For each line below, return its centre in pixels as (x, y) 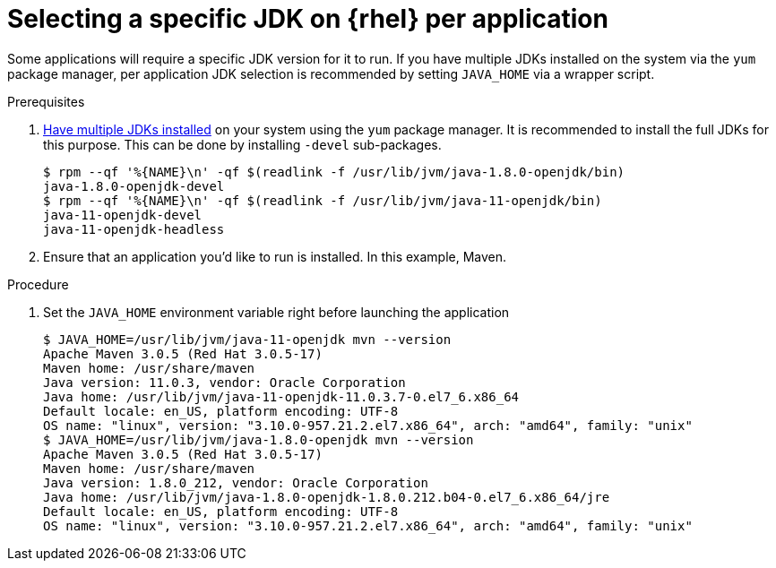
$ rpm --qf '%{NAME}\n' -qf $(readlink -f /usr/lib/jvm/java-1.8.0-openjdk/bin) (334, 172)
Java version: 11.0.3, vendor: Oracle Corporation (224, 382)
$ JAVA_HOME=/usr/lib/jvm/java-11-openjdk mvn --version (247, 339)
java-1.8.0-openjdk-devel (134, 186)
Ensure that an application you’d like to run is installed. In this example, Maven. (275, 256)
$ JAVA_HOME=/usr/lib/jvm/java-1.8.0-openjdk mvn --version (259, 439)
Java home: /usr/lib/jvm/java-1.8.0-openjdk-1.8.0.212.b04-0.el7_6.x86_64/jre (327, 497)
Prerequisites (46, 101)
